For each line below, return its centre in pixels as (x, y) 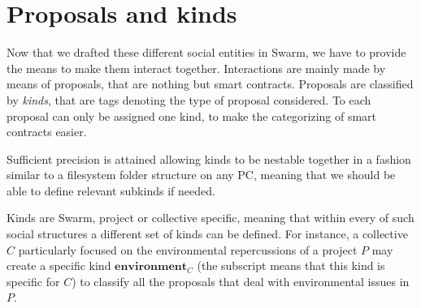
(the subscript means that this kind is (291, 265)
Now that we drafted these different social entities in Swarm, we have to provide (206, 52)
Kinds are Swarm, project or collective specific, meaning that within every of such (210, 218)
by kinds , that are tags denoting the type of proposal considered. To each (189, 99)
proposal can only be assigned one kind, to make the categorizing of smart (192, 115)
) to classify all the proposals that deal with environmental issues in (241, 281)
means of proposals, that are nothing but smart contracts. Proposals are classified (210, 84)
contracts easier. (47, 132)
